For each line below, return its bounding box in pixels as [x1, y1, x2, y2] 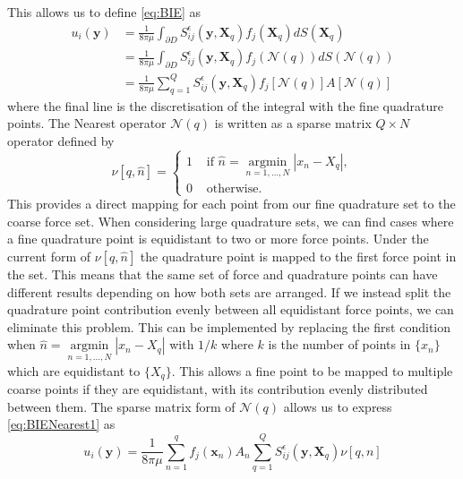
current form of [7, 246, 91, 265]
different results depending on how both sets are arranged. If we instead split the [7, 282, 451, 301]
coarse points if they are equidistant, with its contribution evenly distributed [7, 380, 428, 398]
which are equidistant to [7, 361, 141, 380]
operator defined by [7, 131, 115, 150]
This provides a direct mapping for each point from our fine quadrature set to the [7, 194, 456, 213]
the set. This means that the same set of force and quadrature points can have [7, 264, 438, 283]
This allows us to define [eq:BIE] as [7, 3, 201, 21]
